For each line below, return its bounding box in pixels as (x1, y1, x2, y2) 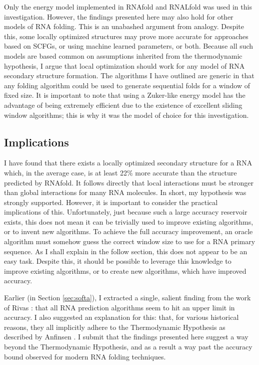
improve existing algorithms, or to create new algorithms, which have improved (4, 265, 246, 276)
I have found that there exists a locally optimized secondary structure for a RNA (4, 157, 252, 168)
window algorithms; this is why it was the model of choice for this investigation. (4, 109, 249, 120)
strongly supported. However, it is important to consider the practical (4, 197, 218, 207)
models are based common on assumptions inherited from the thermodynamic (4, 50, 242, 61)
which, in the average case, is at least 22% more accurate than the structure (4, 167, 237, 177)
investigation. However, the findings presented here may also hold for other (4, 11, 233, 22)
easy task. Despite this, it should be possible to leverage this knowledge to (4, 256, 231, 266)
